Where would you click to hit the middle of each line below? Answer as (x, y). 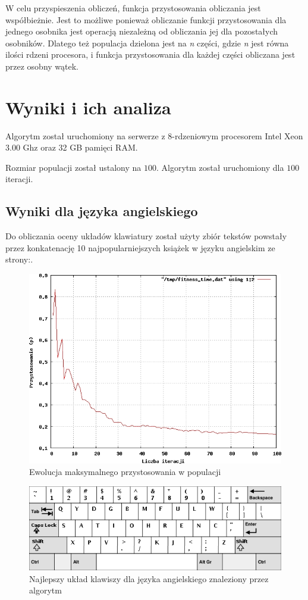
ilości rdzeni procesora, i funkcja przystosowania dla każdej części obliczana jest (150, 54)
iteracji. (19, 179)
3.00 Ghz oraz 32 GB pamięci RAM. (72, 147)
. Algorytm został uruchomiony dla (220, 167)
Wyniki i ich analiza (88, 107)
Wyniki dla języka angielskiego (102, 211)
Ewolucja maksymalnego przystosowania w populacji (125, 472)
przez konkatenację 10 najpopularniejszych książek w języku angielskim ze (140, 247)
